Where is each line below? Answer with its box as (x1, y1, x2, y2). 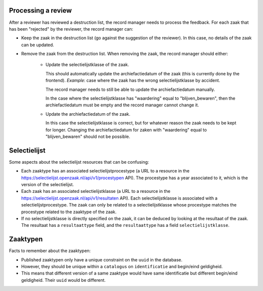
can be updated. (21, 42, 55, 48)
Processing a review (9, 6, 72, 15)
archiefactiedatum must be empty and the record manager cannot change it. (45, 102, 199, 108)
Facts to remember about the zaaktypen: (9, 248, 91, 254)
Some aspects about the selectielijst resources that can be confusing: (9, 159, 150, 165)
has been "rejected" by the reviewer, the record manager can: (9, 26, 133, 32)
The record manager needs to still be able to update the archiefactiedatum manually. (45, 86, 215, 92)
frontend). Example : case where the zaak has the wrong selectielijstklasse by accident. (45, 78, 220, 84)
